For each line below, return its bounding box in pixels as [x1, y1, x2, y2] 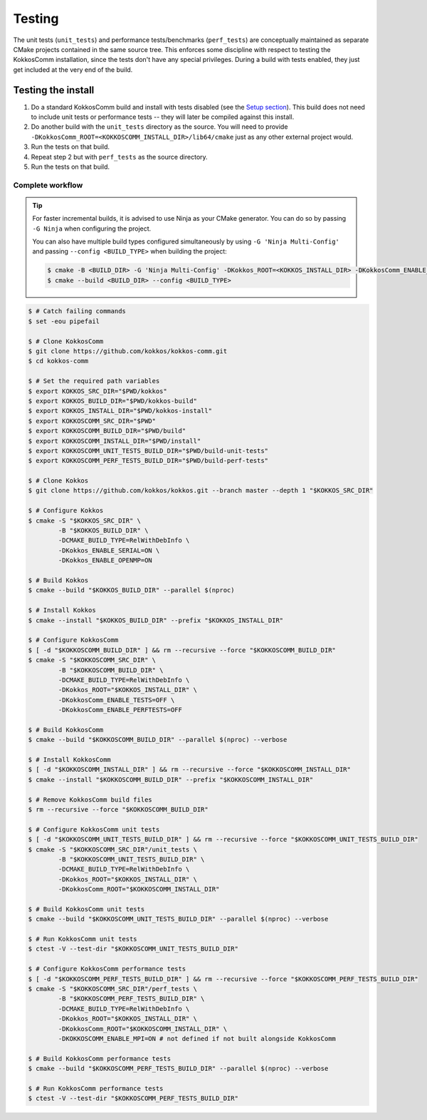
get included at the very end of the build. [13, 65, 133, 74]
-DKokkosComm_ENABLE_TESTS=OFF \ [58, 696, 175, 704]
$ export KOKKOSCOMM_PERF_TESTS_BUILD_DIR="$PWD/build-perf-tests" [28, 456, 269, 465]
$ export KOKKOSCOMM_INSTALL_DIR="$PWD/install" [28, 436, 201, 445]
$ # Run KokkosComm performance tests [28, 1084, 164, 1092]
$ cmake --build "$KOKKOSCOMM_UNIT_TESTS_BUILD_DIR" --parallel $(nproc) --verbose [28, 915, 329, 923]
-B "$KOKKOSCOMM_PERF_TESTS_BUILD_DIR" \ [58, 995, 205, 1003]
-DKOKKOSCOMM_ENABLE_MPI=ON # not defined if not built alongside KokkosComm [58, 1035, 336, 1042]
